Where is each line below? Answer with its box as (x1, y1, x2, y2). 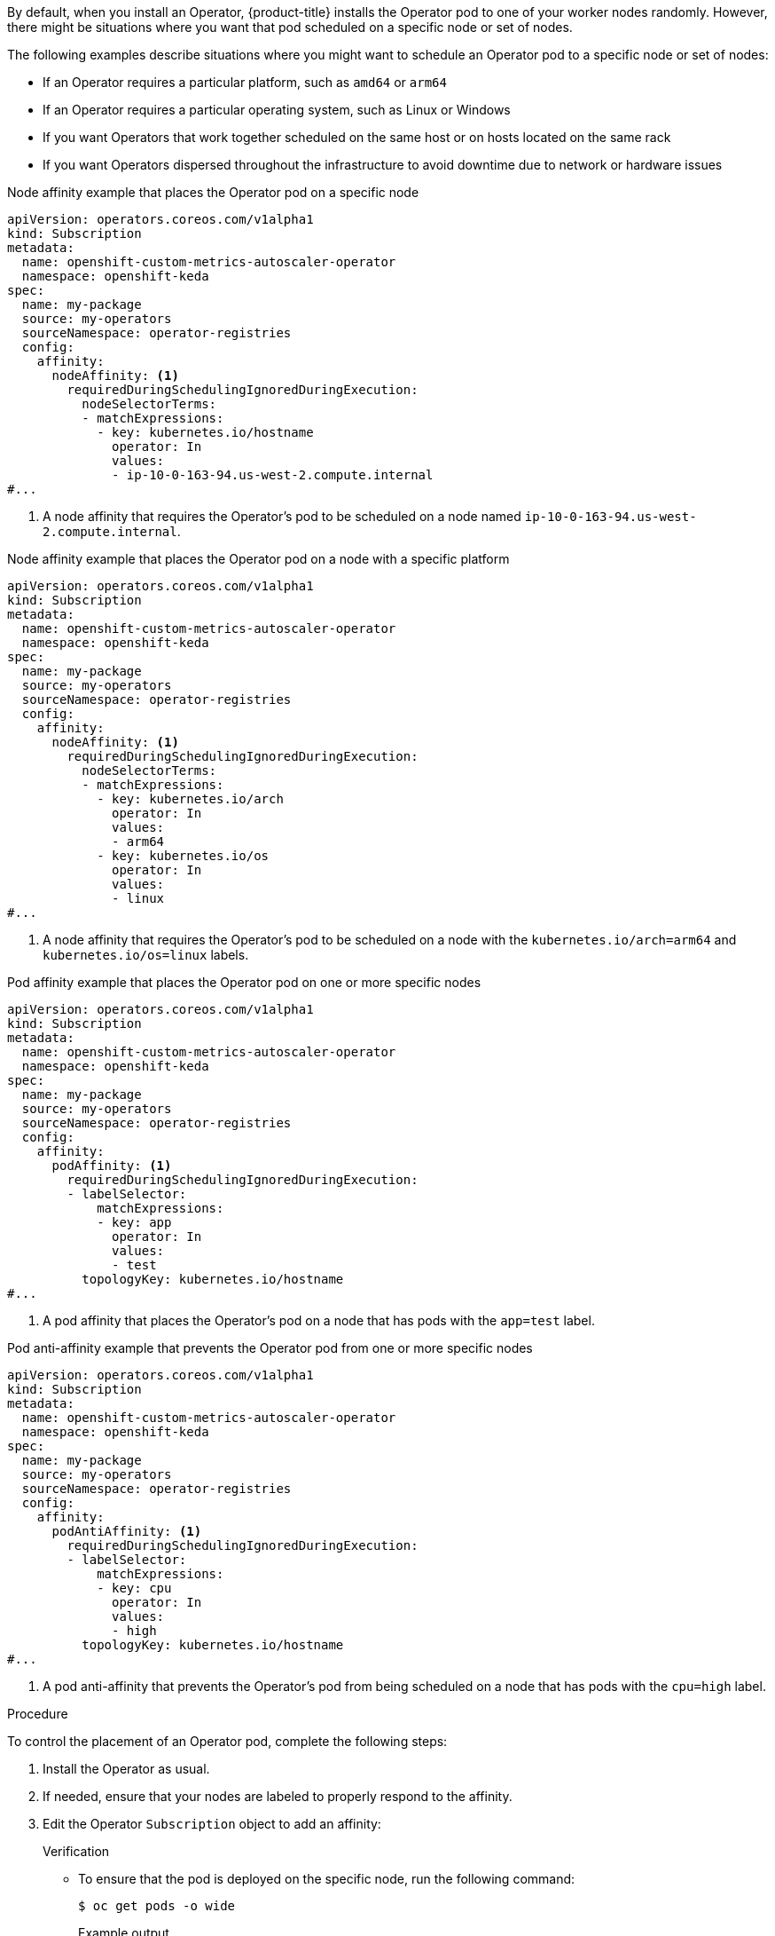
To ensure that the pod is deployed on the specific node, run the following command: (78, 1871, 575, 1886)
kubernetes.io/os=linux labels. (43, 947, 249, 962)
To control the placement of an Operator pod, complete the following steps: (7, 1734, 448, 1749)
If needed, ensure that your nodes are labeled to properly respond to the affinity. (43, 1789, 513, 1804)
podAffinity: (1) (51, 1158, 172, 1173)
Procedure (7, 1706, 68, 1721)
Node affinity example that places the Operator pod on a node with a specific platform (7, 551, 510, 566)
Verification (43, 1844, 110, 1859)
